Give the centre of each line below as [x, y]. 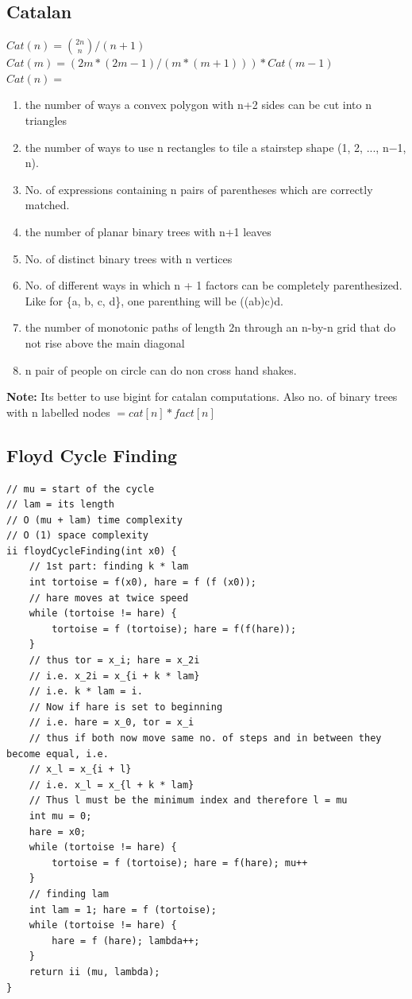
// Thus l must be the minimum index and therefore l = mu [188, 801]
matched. [47, 205]
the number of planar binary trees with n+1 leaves [148, 231]
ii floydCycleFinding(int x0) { [92, 551]
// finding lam [69, 894]
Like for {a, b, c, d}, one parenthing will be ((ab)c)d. [154, 300]
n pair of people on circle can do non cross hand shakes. [161, 369]
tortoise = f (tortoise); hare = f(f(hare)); [174, 629]
